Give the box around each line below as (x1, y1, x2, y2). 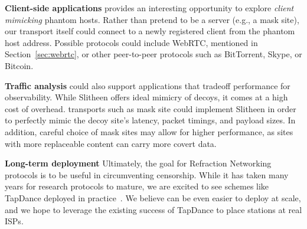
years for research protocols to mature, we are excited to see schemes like (5, 180, 269, 192)
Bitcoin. (5, 59, 34, 71)
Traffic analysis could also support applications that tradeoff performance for (5, 79, 290, 91)
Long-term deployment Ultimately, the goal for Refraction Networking (5, 157, 272, 169)
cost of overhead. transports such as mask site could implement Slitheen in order (5, 102, 296, 114)
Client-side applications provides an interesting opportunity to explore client (5, 2, 294, 14)
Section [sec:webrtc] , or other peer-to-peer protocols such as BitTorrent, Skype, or (5, 48, 302, 60)
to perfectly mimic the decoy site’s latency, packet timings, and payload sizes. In (5, 114, 296, 126)
